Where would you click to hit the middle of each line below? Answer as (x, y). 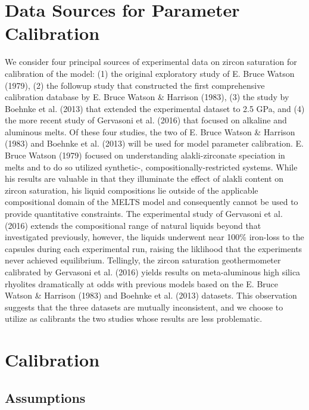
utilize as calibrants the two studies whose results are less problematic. (134, 319)
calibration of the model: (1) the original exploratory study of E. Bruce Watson (150, 73)
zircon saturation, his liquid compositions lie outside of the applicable (132, 190)
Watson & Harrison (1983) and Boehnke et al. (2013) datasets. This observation (151, 295)
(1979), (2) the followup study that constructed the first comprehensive (135, 85)
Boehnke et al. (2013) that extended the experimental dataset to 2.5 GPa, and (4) (155, 108)
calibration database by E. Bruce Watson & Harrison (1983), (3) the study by (147, 97)
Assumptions (45, 397)
